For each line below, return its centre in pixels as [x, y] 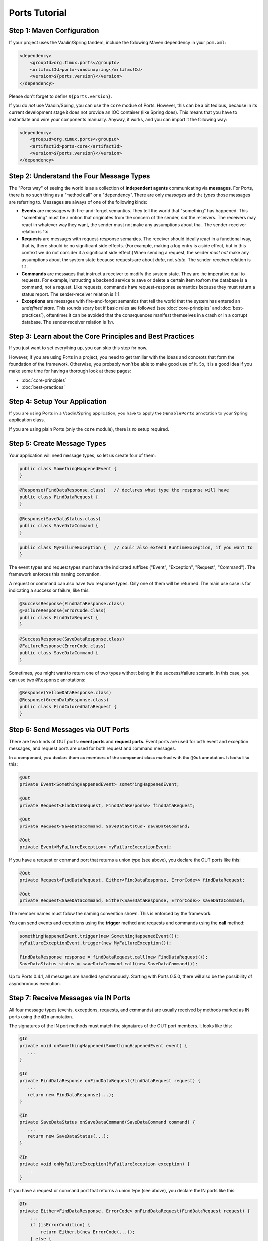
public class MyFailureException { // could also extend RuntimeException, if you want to [136, 548]
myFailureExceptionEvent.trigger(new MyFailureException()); [96, 943]
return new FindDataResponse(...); [71, 1094]
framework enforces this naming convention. [55, 574]
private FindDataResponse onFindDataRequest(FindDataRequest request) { [110, 1080]
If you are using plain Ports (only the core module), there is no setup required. [89, 429]
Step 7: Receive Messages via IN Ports [69, 998]
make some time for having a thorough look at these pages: [70, 371]
